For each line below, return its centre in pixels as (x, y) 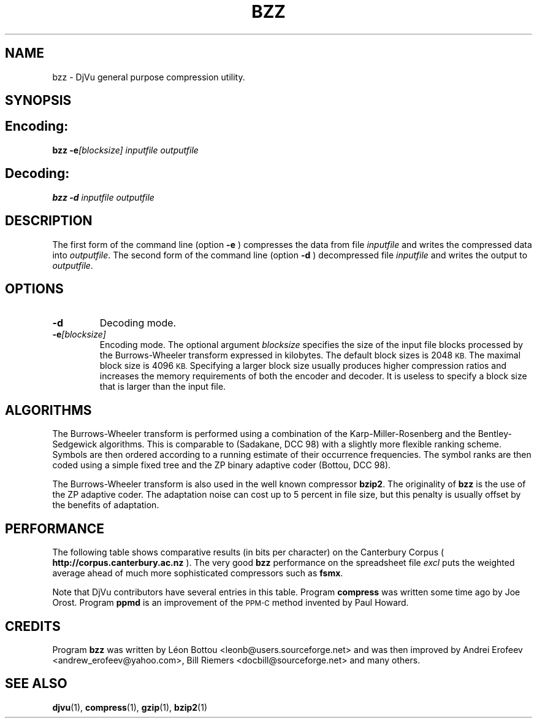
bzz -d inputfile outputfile (103, 197)
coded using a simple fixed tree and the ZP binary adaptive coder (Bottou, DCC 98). (222, 465)
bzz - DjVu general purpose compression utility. (149, 77)
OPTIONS (34, 288)
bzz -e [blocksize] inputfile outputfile (125, 150)
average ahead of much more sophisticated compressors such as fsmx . (198, 573)
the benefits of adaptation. (106, 505)
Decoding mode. (138, 323)
